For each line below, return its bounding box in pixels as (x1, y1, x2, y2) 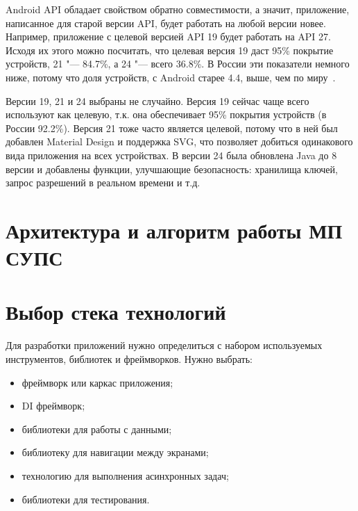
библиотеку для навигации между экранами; (22, 445, 209, 460)
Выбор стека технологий (6, 298, 226, 326)
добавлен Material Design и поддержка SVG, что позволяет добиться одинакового (6, 134, 353, 149)
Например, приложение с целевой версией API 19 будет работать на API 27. (6, 29, 331, 44)
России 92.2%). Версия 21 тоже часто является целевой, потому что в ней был (6, 120, 338, 135)
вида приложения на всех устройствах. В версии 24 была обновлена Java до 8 (6, 147, 337, 162)
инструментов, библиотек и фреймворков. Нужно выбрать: (6, 352, 253, 366)
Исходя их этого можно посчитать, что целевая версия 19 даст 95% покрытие (6, 42, 334, 57)
